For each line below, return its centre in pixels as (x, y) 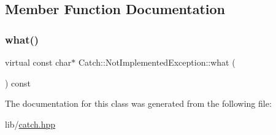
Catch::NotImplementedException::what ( (157, 62)
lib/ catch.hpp (30, 124)
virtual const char (38, 62)
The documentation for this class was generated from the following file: (138, 103)
